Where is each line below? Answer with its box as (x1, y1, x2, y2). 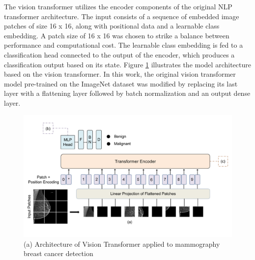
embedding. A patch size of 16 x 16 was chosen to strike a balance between (4, 30, 229, 40)
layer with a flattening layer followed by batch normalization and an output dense (4, 88, 251, 98)
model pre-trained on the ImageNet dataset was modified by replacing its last (4, 78, 238, 88)
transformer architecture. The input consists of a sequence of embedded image (4, 11, 239, 21)
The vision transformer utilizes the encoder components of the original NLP (4, 1, 232, 11)
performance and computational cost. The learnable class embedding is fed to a (4, 40, 243, 50)
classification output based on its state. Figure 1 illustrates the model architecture (4, 59, 251, 69)
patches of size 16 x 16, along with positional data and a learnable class (4, 21, 220, 31)
